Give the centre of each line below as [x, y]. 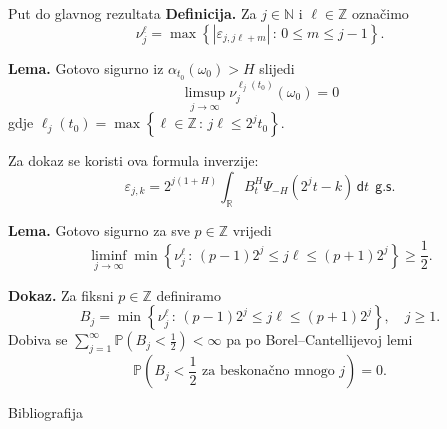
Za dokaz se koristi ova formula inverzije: [133, 160]
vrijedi [252, 229]
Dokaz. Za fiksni [61, 294]
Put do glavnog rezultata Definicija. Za [132, 13]
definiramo [189, 294]
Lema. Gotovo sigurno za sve [99, 229]
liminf [109, 255]
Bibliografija [45, 412]
